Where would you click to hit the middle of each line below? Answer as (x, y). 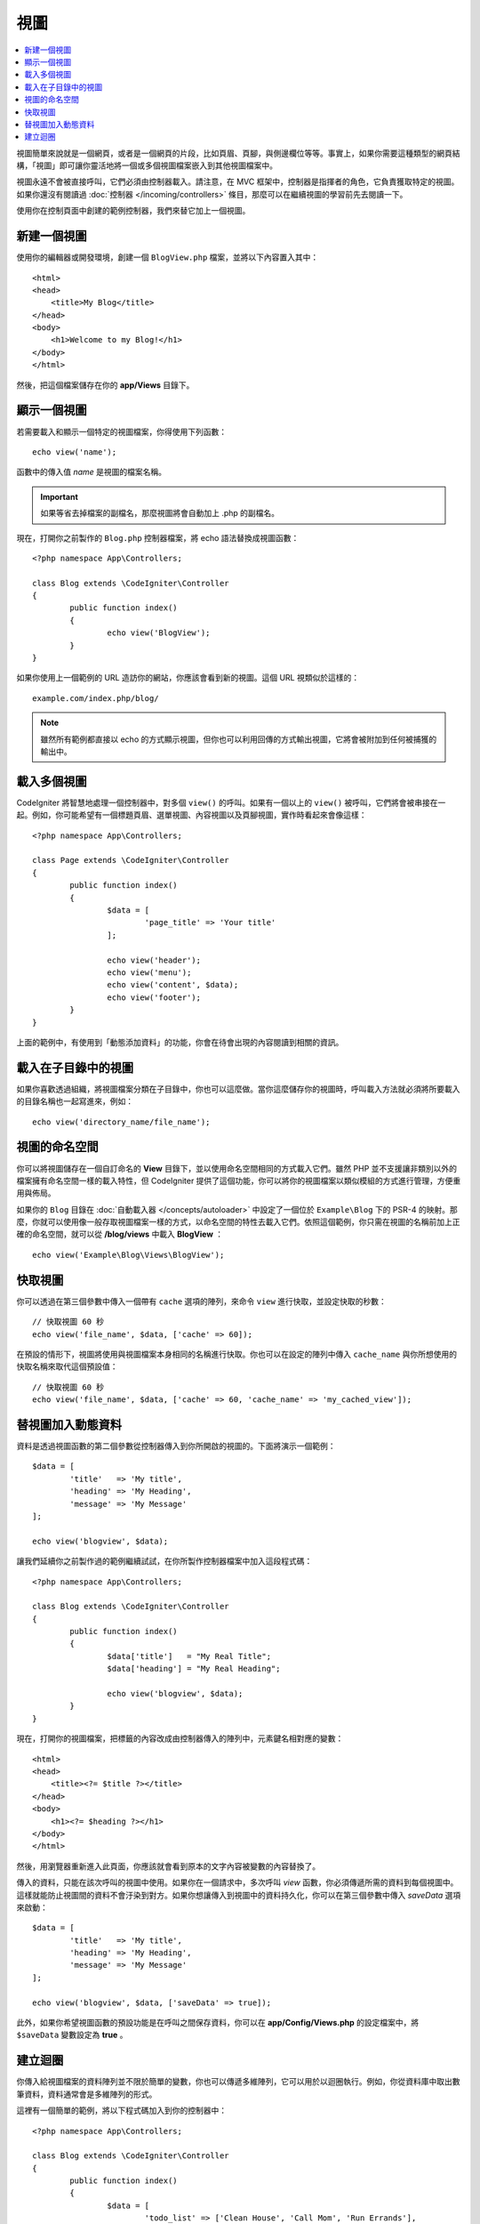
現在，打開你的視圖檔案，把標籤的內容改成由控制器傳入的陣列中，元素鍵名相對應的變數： (180, 1738)
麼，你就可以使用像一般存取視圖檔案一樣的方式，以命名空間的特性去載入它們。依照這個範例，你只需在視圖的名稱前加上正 (238, 1222)
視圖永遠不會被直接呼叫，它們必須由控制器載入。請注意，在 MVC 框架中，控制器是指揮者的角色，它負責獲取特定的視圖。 (238, 181)
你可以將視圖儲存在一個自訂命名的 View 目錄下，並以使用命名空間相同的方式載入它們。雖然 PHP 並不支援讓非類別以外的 (237, 1168)
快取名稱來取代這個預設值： (67, 1366)
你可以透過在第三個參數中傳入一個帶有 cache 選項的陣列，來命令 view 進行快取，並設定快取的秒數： (201, 1301)
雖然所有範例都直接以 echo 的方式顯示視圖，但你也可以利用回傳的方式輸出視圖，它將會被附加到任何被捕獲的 (239, 739)
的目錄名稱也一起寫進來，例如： (75, 1101)
